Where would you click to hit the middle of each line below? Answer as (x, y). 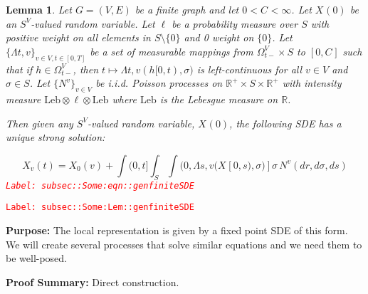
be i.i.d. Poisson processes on (159, 83)
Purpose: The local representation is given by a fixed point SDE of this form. (177, 230)
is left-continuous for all (249, 69)
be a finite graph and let (187, 9)
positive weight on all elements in (78, 37)
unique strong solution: (56, 137)
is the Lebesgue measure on (219, 99)
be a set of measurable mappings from (172, 51)
